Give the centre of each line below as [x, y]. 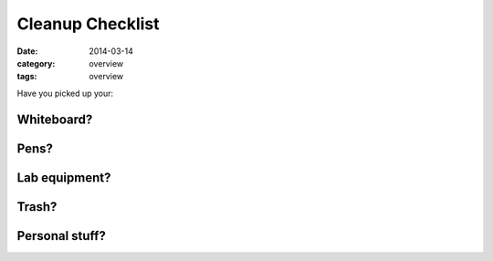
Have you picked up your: [65, 93]
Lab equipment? [64, 177]
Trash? [37, 207]
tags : [27, 77]
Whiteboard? [55, 119]
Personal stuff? [62, 236]
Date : [27, 51]
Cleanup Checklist [88, 24]
